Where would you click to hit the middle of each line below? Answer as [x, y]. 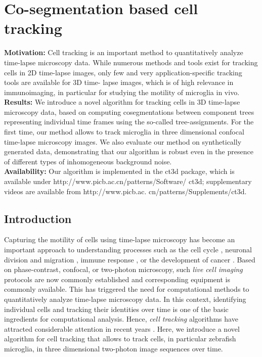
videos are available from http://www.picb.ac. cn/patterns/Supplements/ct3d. [125, 191]
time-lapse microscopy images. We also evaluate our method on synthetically [123, 141]
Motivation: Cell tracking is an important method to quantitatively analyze [124, 52]
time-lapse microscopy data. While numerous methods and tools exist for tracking [131, 62]
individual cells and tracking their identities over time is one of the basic [116, 309]
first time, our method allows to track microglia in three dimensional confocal [124, 132]
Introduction [38, 218]
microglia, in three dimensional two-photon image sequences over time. [114, 348]
